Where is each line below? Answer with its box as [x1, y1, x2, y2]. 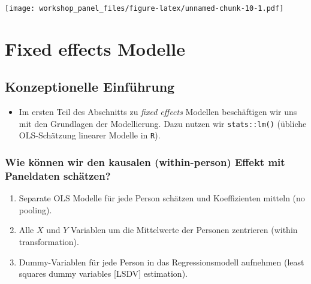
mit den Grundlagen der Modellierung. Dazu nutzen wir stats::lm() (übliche [19, 117, 307, 129]
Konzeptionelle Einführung [5, 77, 175, 96]
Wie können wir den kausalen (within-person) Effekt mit [5, 155, 285, 170]
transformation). [19, 235, 79, 248]
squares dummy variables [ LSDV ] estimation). [19, 267, 188, 280]
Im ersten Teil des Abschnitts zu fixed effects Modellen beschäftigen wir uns [19, 105, 297, 118]
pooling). [19, 203, 52, 216]
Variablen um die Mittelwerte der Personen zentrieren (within [71, 223, 298, 236]
